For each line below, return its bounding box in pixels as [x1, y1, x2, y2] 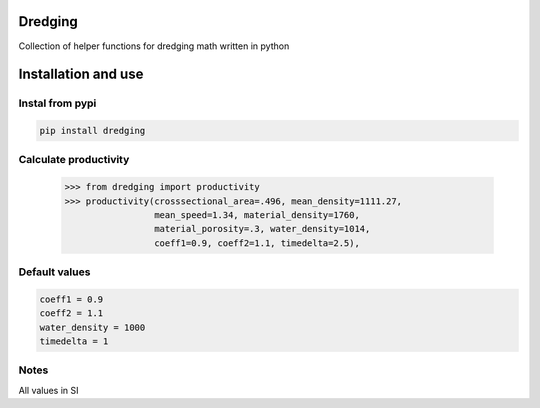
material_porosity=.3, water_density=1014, [153, 223, 371, 235]
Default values [18, 265, 91, 279]
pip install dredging [39, 125, 146, 137]
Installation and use [18, 66, 144, 83]
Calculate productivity [18, 153, 130, 167]
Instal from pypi [18, 96, 97, 110]
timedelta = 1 [39, 336, 109, 347]
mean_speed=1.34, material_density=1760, [153, 210, 360, 220]
